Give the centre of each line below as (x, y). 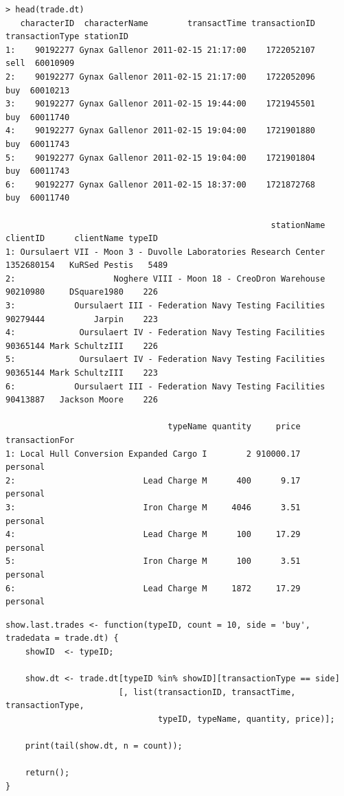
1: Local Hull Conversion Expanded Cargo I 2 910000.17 (153, 454)
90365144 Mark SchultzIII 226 (82, 346)
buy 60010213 (38, 90)
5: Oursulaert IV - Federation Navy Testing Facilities (165, 360)
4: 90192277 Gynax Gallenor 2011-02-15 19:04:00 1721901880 (161, 131)
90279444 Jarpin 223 (82, 319)
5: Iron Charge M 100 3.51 (153, 561)
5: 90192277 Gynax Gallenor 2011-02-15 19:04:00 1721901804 (161, 158)
